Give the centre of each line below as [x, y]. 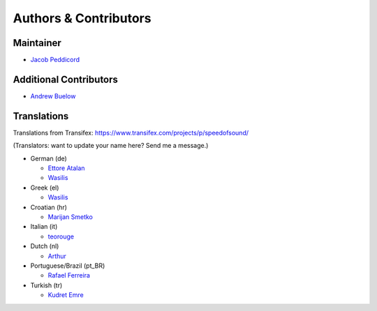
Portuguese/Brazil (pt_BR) [68, 266]
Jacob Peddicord [55, 60]
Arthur [57, 256]
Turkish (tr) [46, 285]
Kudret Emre [66, 295]
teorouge [61, 236]
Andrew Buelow [53, 96]
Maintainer [37, 43]
